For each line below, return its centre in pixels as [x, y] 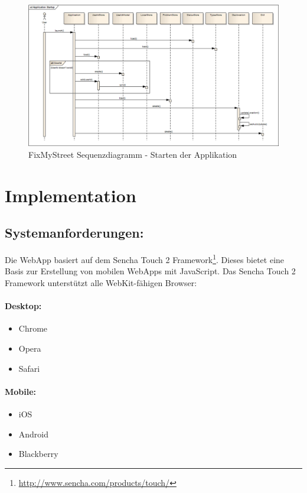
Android [34, 434]
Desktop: [23, 306]
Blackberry [38, 454]
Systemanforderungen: [74, 233]
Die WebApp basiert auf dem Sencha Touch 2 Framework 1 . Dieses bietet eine [145, 259]
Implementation [71, 195]
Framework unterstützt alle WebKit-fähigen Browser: [101, 282]
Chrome [33, 328]
